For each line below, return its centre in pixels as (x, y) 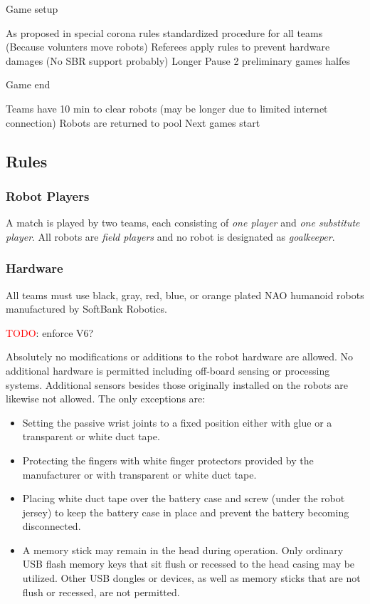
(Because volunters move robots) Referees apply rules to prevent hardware (168, 47)
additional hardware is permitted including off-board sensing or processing (168, 370)
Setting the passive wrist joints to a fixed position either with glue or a (177, 422)
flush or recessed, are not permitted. (101, 592)
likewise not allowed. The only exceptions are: (106, 399)
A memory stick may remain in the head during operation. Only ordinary (183, 550)
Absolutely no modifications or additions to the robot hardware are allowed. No (180, 356)
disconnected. (52, 526)
